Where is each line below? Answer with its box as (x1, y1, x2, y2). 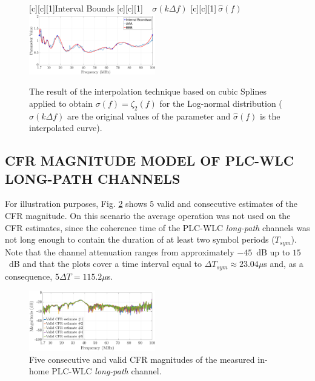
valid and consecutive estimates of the (156, 197, 297, 210)
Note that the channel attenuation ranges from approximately (5, 245, 234, 258)
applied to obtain (29, 96, 93, 109)
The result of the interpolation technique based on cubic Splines (29, 85, 267, 98)
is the (259, 109, 280, 122)
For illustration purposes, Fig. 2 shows (5, 197, 147, 210)
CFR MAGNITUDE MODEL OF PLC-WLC (5, 151, 294, 170)
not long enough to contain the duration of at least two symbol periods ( (5, 233, 275, 246)
